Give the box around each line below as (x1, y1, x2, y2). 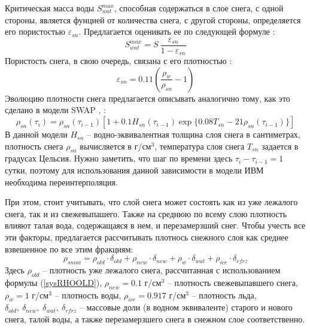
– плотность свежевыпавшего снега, (167, 276, 298, 288)
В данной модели (5, 128, 68, 141)
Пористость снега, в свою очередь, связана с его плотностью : (5, 54, 232, 67)
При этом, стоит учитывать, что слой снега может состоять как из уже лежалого (5, 196, 298, 208)
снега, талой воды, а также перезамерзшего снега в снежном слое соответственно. (5, 313, 305, 325)
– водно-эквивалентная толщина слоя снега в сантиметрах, (87, 128, 300, 141)
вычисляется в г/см (80, 139, 151, 152)
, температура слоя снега (154, 139, 245, 152)
